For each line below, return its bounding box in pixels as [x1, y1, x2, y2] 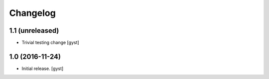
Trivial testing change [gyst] [21, 40, 79, 46]
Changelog [9, 7, 56, 18]
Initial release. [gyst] [21, 65, 64, 72]
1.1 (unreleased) [9, 26, 59, 35]
